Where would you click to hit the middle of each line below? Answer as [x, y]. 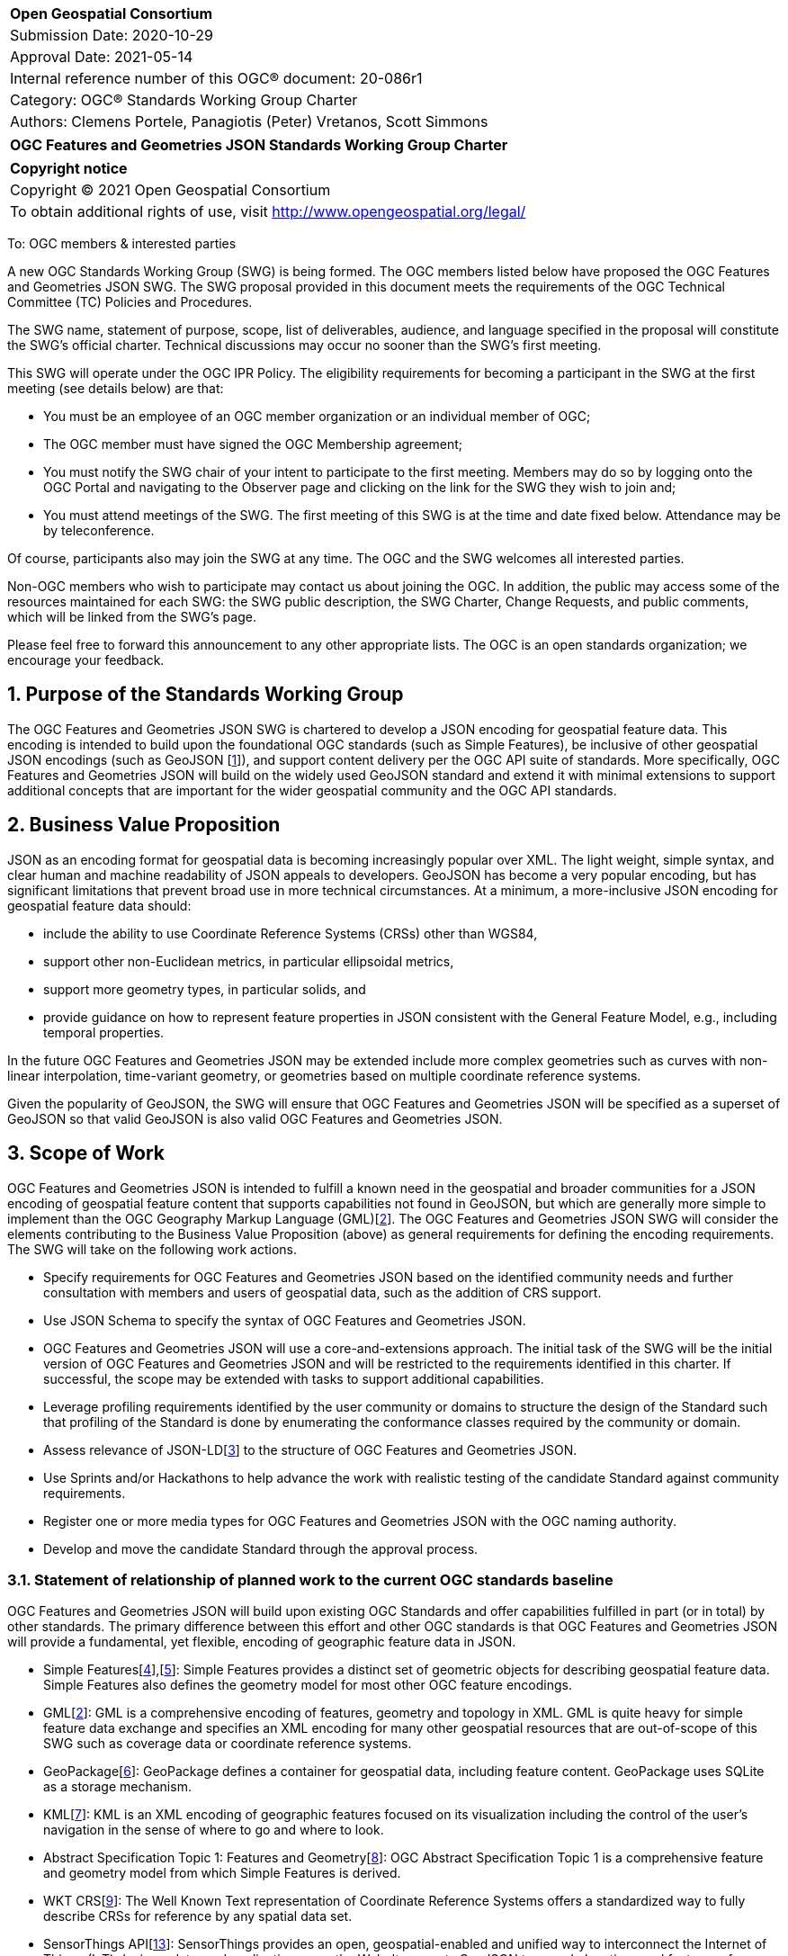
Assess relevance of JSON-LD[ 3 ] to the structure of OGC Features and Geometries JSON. [310, 1449]
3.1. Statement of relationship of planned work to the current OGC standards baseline [310, 1579]
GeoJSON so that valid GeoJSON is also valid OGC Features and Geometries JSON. [255, 1118]
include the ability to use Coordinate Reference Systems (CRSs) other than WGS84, [291, 933]
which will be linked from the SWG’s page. [132, 617]
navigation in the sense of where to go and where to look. [214, 1830]
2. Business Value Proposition [144, 825]
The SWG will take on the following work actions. [152, 1249]
